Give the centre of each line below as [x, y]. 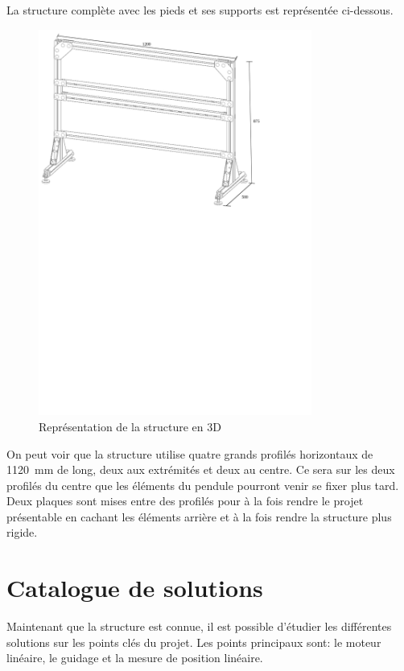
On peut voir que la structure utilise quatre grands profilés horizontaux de [190, 453]
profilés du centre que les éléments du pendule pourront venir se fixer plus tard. [203, 485]
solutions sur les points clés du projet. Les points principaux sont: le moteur [194, 642]
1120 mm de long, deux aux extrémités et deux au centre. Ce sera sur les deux [201, 469]
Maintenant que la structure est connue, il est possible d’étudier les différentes [199, 626]
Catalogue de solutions [135, 588]
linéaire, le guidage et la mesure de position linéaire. [135, 658]
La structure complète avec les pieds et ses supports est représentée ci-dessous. [200, 10]
